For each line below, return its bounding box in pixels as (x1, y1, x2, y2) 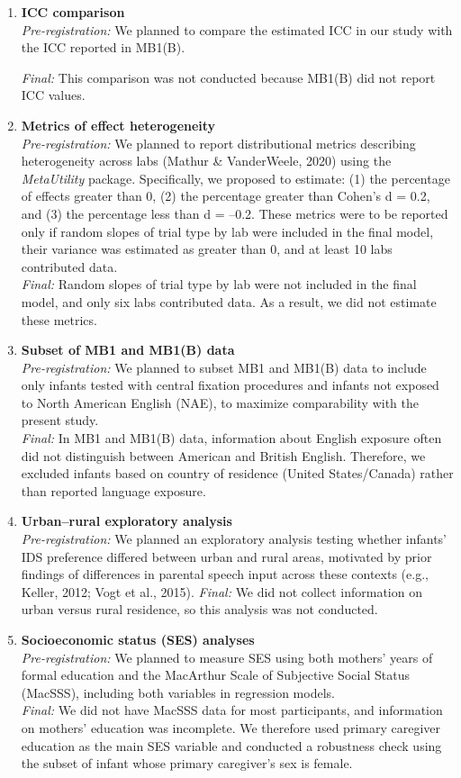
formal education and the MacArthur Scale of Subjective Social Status (21, 665, 410, 684)
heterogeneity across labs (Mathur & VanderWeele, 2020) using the (21, 151, 392, 170)
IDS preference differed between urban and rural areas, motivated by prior (21, 547, 432, 565)
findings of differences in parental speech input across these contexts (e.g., (21, 565, 429, 583)
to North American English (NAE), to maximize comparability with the (21, 393, 420, 412)
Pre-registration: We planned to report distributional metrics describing (21, 133, 416, 152)
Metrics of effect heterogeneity (21, 115, 216, 134)
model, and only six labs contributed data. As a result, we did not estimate (21, 292, 437, 311)
